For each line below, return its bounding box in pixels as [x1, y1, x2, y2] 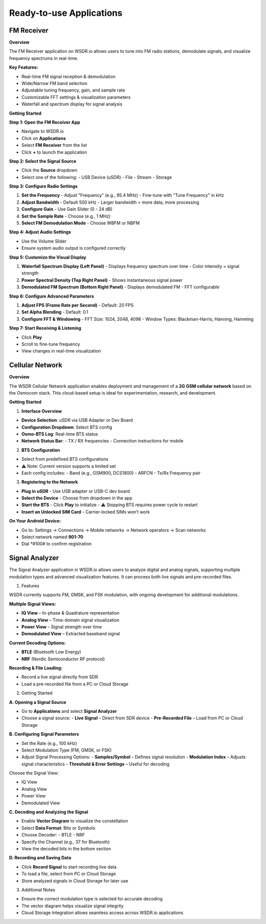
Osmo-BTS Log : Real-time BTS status [21, 431, 98, 437]
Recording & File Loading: [9, 665, 63, 671]
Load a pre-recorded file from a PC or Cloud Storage [21, 681, 129, 687]
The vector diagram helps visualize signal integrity [21, 903, 124, 909]
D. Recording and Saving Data [9, 855, 71, 861]
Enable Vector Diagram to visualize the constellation [21, 818, 128, 824]
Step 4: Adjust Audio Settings [9, 229, 71, 235]
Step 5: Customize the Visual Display [9, 254, 87, 260]
